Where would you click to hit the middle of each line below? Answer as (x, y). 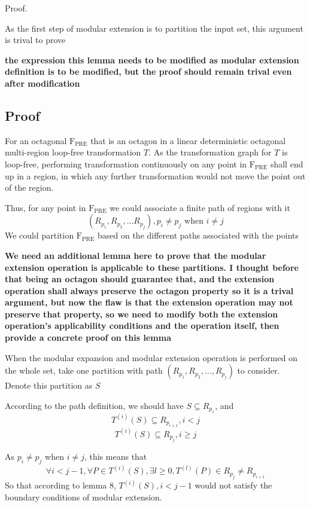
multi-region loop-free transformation (73, 152)
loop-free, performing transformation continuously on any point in (126, 164)
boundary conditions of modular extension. (83, 497)
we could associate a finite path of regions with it (200, 207)
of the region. (29, 187)
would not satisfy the (233, 485)
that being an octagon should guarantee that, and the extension (140, 279)
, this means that (116, 456)
